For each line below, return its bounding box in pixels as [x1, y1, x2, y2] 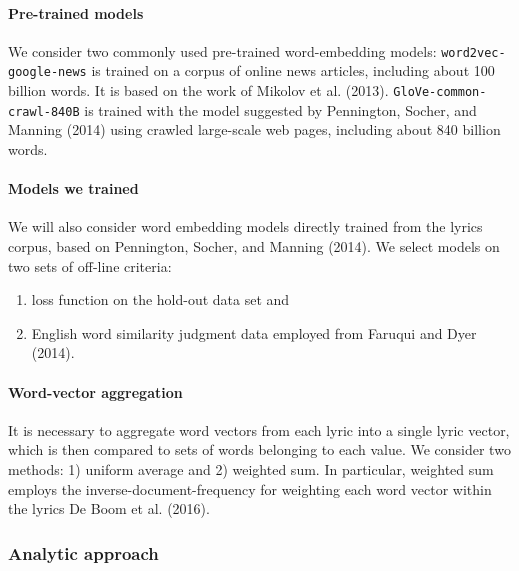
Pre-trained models [8, 2, 144, 23]
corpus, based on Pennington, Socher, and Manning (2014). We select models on [8, 236, 500, 256]
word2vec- [441, 45, 506, 60]
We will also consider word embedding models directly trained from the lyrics [8, 216, 483, 237]
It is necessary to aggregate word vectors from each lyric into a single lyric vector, [8, 419, 510, 440]
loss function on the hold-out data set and [31, 289, 290, 310]
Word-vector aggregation [8, 381, 183, 402]
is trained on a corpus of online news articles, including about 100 [91, 60, 495, 81]
